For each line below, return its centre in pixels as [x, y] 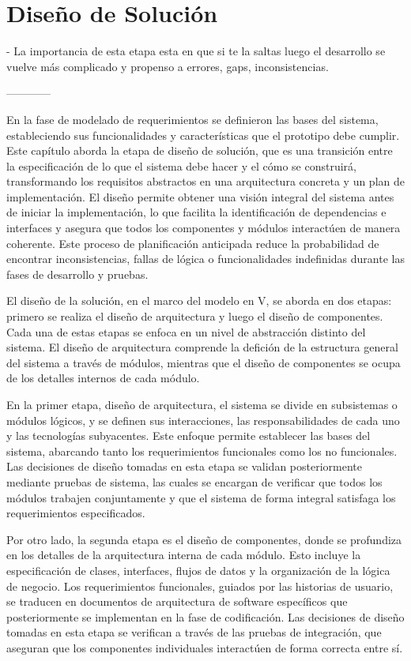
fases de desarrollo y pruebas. [77, 274]
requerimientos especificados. [76, 513]
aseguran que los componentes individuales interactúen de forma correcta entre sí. [205, 647]
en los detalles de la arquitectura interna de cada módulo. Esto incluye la [184, 555]
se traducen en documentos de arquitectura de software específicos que [177, 601]
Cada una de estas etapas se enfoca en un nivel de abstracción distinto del [186, 331]
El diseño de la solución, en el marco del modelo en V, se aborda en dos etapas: [199, 300]
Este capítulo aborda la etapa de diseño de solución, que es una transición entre [200, 150]
